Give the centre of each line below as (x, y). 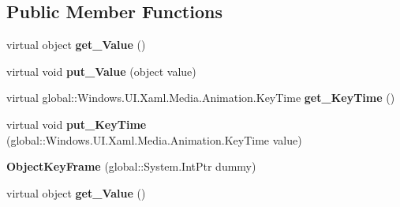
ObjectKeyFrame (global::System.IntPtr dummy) (131, 166)
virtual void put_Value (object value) (101, 71)
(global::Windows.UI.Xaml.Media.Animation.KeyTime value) (154, 139)
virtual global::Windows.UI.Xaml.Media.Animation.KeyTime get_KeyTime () (201, 98)
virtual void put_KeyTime (77, 124)
